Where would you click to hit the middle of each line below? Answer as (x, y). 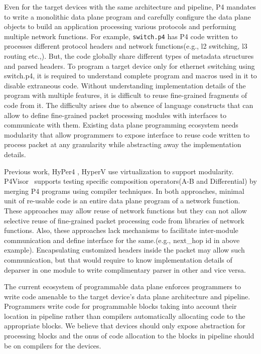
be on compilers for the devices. (53, 345)
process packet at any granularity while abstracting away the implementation (123, 144)
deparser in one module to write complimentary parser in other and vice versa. (125, 269)
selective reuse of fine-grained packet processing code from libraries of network (124, 220)
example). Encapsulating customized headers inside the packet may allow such (124, 250)
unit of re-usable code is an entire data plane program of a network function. (122, 201)
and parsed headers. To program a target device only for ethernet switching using (129, 66)
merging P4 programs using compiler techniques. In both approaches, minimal (124, 191)
